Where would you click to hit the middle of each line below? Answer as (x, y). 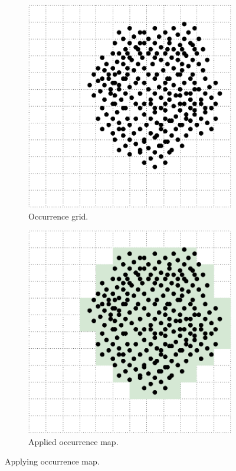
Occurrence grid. (58, 216)
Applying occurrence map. (52, 461)
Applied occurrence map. (73, 441)
